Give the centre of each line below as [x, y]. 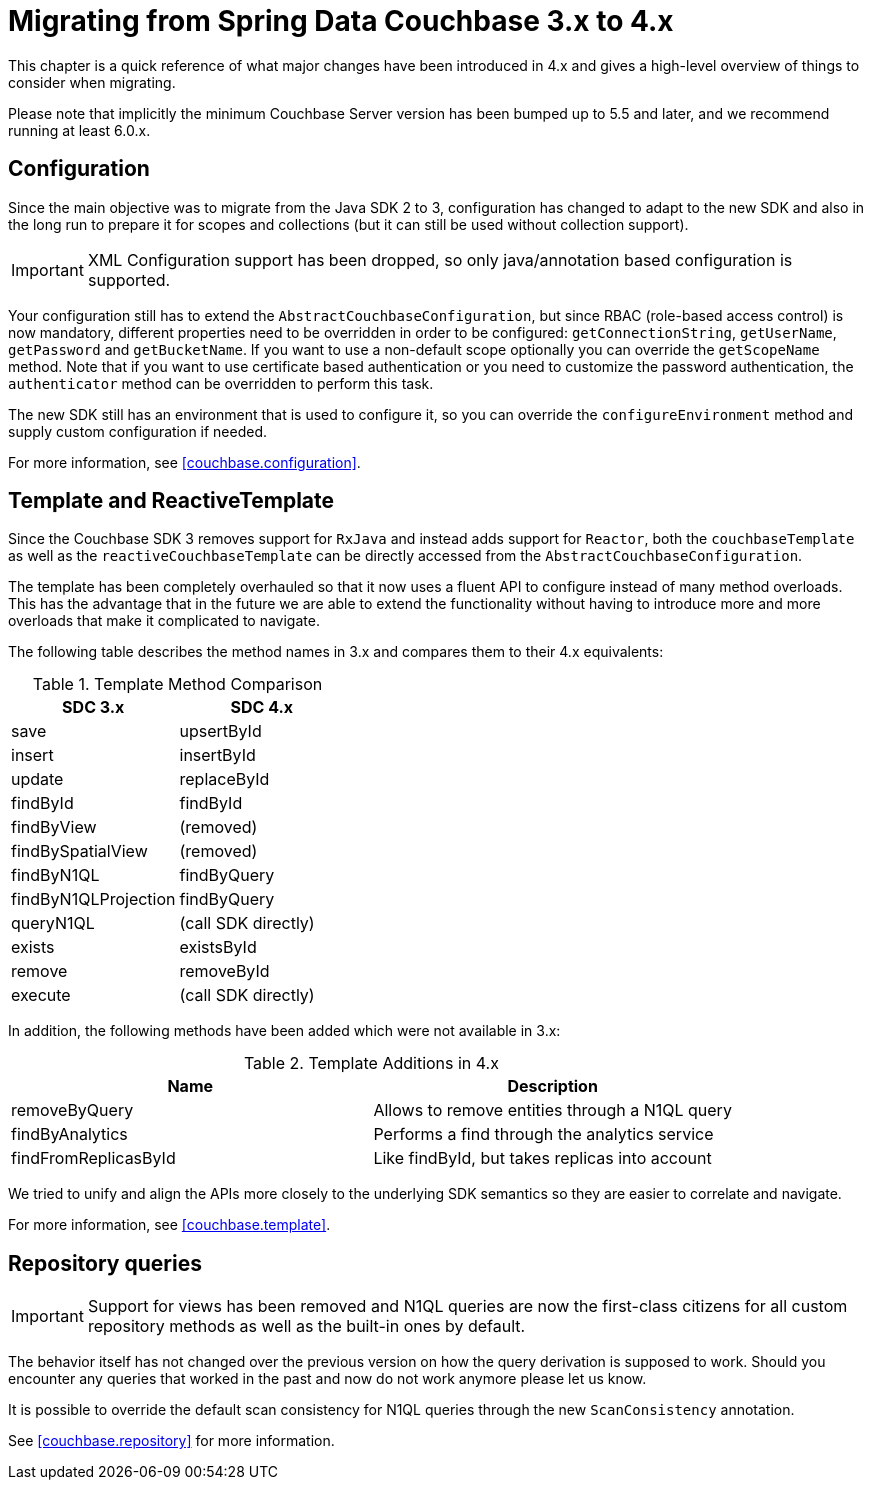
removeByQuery [72, 1110]
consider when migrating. [92, 82]
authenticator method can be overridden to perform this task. [221, 383]
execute [41, 995]
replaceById [224, 779]
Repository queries [105, 1263]
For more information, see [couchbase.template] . [169, 1225]
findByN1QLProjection [93, 899]
